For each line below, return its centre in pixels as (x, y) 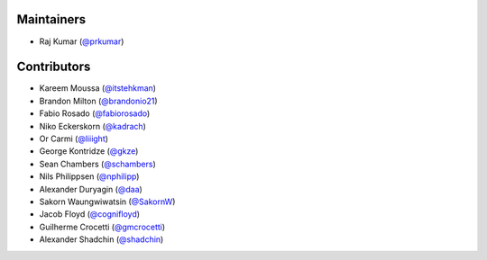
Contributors (54, 67)
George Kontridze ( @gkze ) (89, 151)
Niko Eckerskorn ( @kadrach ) (92, 126)
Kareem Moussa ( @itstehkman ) (98, 88)
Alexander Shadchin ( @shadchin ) (101, 239)
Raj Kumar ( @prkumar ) (82, 41)
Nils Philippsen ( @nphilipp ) (89, 176)
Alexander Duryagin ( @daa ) (91, 189)
